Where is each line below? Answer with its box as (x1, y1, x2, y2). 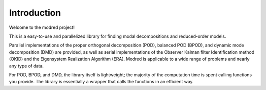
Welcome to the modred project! (9, 24, 75, 30)
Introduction (9, 7, 61, 18)
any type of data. (9, 63, 44, 68)
